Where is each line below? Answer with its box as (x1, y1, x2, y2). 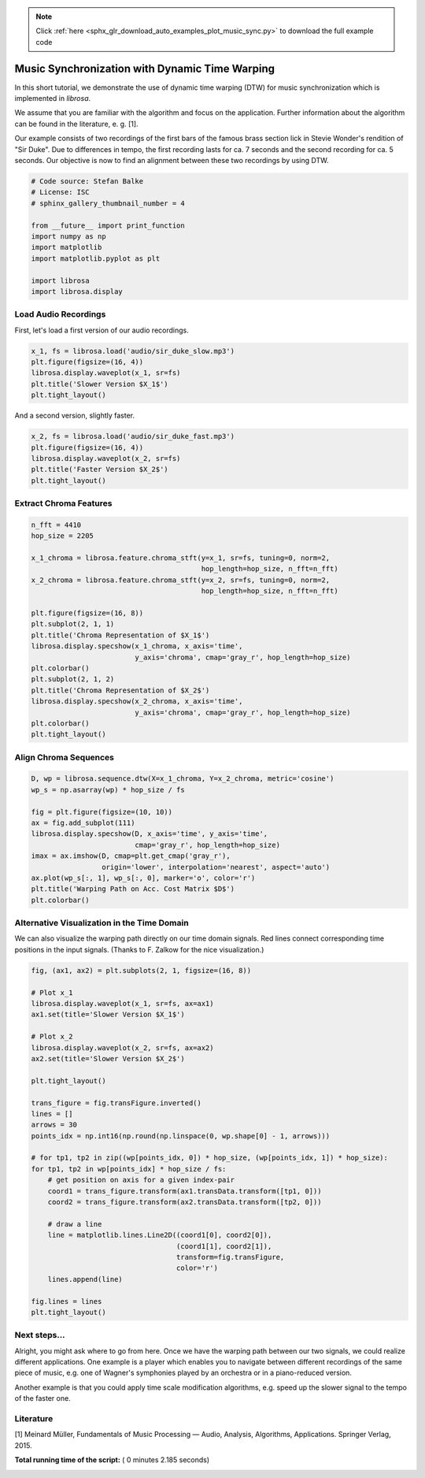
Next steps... (14, 1330, 66, 1341)
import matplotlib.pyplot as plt (31, 254, 161, 263)
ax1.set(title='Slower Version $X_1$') (31, 1010, 185, 1019)
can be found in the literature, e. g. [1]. (14, 119, 139, 128)
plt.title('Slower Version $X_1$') (31, 379, 168, 388)
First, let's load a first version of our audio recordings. (14, 325, 189, 335)
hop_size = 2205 (31, 532, 94, 540)
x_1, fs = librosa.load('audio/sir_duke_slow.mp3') (31, 347, 235, 355)
